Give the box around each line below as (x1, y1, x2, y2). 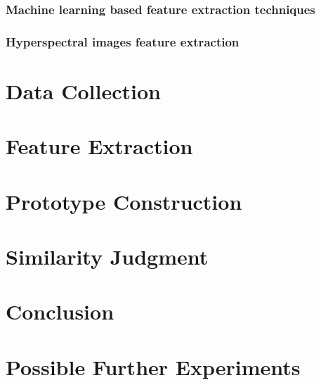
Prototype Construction (6, 187, 242, 215)
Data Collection (6, 76, 161, 105)
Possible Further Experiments (6, 352, 301, 381)
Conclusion (6, 297, 114, 326)
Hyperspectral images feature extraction (6, 32, 240, 50)
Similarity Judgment (6, 242, 209, 270)
